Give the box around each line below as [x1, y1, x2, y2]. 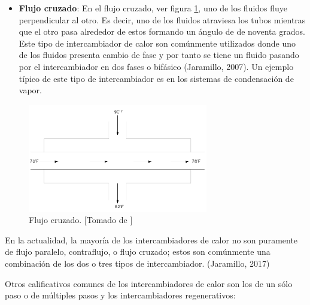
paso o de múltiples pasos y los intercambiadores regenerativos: [5, 289, 236, 301]
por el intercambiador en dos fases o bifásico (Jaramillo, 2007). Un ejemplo [19, 60, 294, 72]
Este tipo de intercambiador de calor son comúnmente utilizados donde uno [19, 36, 296, 49]
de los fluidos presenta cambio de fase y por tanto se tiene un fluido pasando [19, 48, 299, 61]
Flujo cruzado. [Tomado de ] [29, 213, 133, 226]
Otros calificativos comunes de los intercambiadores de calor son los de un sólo [5, 277, 293, 289]
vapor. [19, 84, 42, 96]
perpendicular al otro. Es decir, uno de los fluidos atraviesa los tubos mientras [19, 13, 306, 26]
